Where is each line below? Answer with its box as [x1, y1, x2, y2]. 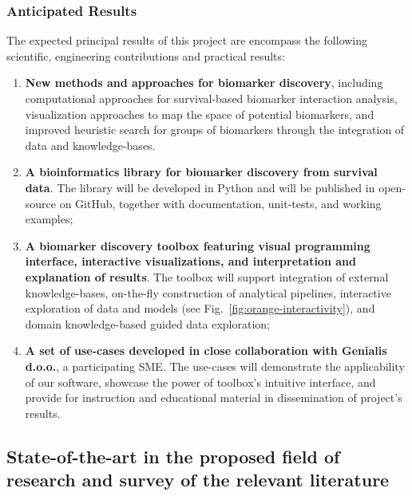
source [25, 195, 57, 211]
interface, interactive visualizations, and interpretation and [25, 253, 356, 270]
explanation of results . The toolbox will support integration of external [25, 268, 389, 285]
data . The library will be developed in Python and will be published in [25, 179, 375, 195]
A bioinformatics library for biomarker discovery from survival [25, 163, 378, 180]
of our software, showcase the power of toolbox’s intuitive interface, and [25, 373, 376, 390]
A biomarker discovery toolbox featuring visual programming [25, 237, 370, 254]
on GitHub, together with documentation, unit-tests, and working [59, 195, 382, 211]
